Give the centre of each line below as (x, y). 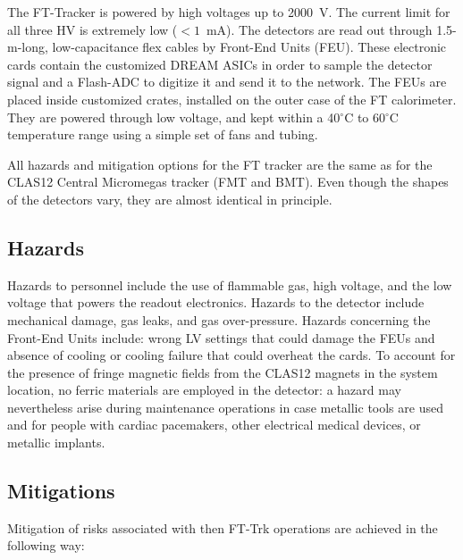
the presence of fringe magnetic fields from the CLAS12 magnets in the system (223, 372)
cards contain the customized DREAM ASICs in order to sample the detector (220, 64)
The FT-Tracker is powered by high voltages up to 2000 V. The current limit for (229, 12)
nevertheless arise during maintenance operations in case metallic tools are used (225, 407)
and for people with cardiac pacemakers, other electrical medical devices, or (214, 425)
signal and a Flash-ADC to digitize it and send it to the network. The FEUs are (227, 82)
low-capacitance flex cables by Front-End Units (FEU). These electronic (249, 47)
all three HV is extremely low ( (93, 29)
